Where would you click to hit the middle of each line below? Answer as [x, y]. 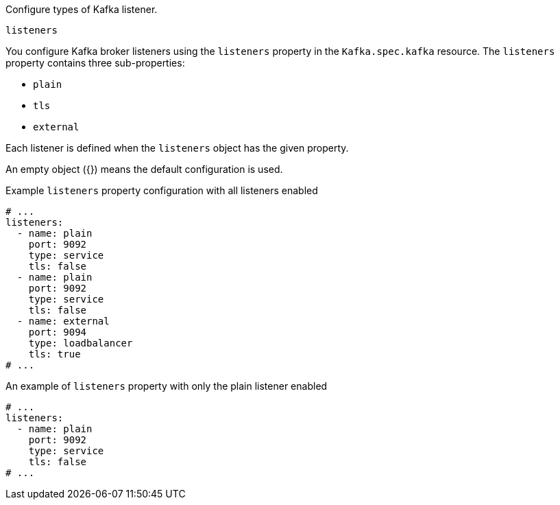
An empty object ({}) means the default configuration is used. [144, 169]
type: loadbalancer [81, 343]
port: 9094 [58, 332]
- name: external [63, 321]
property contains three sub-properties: [95, 63]
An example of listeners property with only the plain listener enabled [167, 386]
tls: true [54, 354]
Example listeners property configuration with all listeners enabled [162, 190]
